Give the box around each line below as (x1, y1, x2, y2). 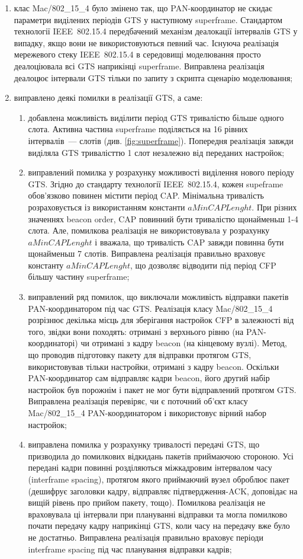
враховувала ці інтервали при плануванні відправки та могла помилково (28, 507, 288, 520)
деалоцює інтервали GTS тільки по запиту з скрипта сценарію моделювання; (14, 71, 293, 84)
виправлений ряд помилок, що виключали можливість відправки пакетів (28, 290, 289, 303)
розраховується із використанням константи (28, 200, 185, 213)
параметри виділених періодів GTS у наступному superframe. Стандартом (14, 13, 283, 25)
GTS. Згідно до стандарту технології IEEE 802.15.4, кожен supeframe (28, 177, 283, 190)
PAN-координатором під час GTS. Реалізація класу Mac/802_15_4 (28, 302, 273, 314)
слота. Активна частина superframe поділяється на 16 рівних (28, 123, 248, 135)
